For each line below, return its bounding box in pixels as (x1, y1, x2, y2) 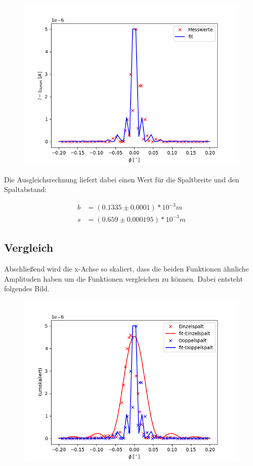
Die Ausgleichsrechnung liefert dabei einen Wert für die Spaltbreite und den (4, 174, 239, 184)
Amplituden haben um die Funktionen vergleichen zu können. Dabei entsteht (4, 273, 243, 284)
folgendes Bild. (4, 283, 50, 294)
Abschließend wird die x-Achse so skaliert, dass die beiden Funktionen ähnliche (4, 263, 249, 274)
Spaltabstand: (4, 184, 47, 195)
